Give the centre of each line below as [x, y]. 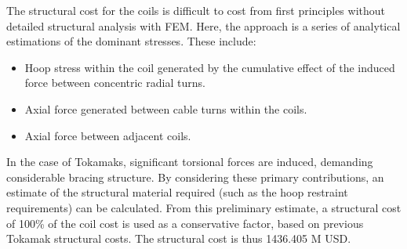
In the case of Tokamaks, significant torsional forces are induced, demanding [190, 162]
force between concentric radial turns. [115, 83]
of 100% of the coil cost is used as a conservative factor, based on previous [185, 223]
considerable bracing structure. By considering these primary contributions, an [195, 177]
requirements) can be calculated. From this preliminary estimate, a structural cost [204, 207]
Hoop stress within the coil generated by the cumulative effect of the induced [210, 67]
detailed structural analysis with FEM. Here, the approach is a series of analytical [203, 25]
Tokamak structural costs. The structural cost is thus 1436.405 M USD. [179, 238]
